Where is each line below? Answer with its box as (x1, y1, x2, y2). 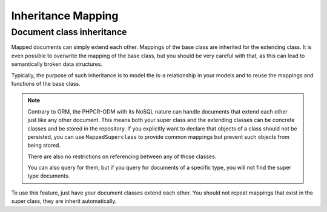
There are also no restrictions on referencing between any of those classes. (27, 153, 217, 160)
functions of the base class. (11, 80, 81, 87)
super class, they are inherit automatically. (11, 198, 117, 205)
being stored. (27, 142, 61, 149)
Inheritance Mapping (11, 9, 119, 22)
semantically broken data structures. (11, 60, 103, 68)
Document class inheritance (11, 27, 127, 37)
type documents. (27, 172, 70, 179)
